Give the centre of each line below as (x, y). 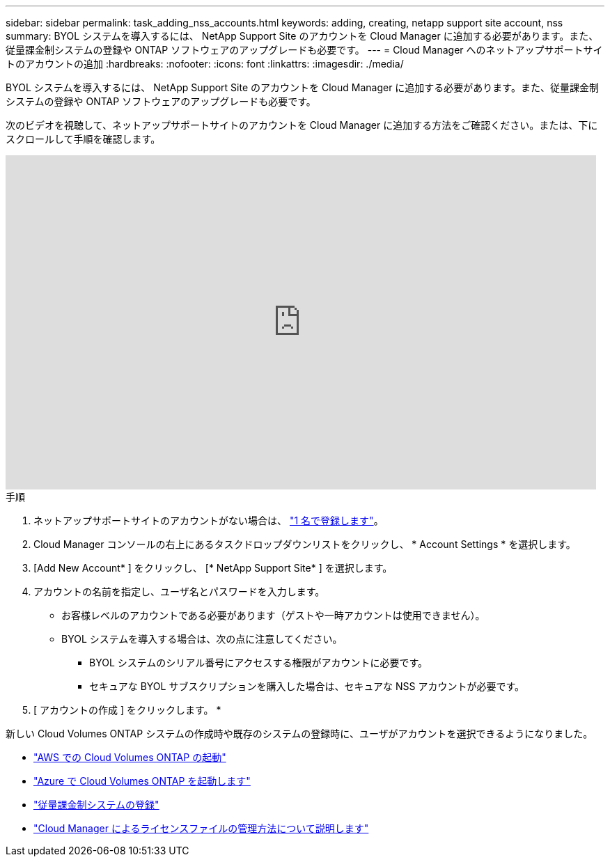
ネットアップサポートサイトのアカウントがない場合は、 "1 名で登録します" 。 (209, 520)
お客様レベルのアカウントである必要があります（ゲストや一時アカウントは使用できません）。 (273, 615)
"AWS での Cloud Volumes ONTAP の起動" (130, 757)
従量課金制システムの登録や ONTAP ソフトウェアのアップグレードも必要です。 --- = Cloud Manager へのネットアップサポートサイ (304, 50)
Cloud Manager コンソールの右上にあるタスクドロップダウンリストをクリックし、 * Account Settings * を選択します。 (305, 544)
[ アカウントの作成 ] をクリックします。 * (127, 710)
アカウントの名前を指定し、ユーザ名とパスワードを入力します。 (179, 591)
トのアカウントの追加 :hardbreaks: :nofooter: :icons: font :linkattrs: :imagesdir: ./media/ (205, 64)
